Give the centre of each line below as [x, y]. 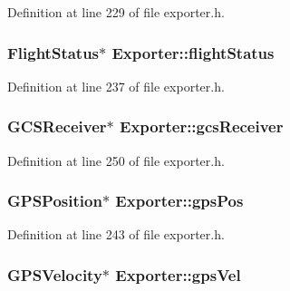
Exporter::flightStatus [193, 52]
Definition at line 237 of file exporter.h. [116, 86]
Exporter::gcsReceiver [202, 126]
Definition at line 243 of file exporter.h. [116, 234]
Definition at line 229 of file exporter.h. [116, 12]
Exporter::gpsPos [179, 201]
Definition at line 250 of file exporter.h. [116, 160]
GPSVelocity [55, 274]
